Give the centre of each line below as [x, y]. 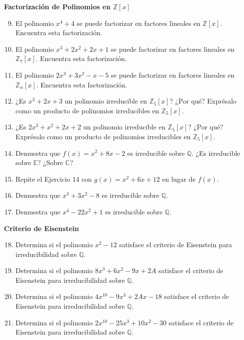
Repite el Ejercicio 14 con [54, 179]
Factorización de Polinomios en [57, 6]
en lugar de [179, 179]
